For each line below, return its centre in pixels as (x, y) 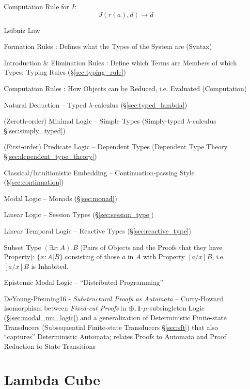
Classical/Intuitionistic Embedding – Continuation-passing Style (99, 172)
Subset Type (23, 247)
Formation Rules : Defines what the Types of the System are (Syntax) (108, 46)
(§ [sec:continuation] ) (34, 182)
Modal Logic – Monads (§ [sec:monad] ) (61, 198)
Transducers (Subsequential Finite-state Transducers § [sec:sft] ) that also (111, 327)
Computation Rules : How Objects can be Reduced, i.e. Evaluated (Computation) (125, 88)
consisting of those (92, 257)
